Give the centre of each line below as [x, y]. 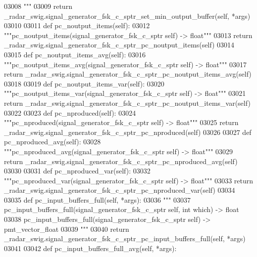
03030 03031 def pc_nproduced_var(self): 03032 [77, 171]
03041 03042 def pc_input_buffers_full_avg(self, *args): [90, 248]
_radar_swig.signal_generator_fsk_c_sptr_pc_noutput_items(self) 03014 [119, 45]
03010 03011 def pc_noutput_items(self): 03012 [77, 25]
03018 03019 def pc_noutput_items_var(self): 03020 [84, 83]
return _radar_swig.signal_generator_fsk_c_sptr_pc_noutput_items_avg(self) [128, 74]
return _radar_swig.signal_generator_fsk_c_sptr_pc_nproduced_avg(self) [121, 161]
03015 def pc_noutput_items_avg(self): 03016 [75, 54]
